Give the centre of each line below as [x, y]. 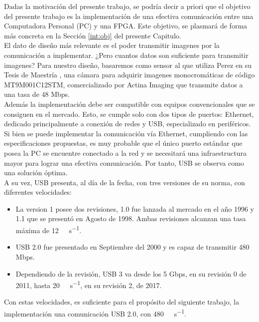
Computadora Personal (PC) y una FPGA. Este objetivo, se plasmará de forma [126, 26]
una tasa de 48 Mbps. [37, 94]
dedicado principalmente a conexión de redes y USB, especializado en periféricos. [128, 124]
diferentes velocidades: [38, 192]
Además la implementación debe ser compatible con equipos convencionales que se [129, 104]
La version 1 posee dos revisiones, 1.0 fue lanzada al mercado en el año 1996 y [135, 208]
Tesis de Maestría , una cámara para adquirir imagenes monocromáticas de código [129, 75]
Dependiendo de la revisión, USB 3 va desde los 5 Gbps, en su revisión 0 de [131, 273]
